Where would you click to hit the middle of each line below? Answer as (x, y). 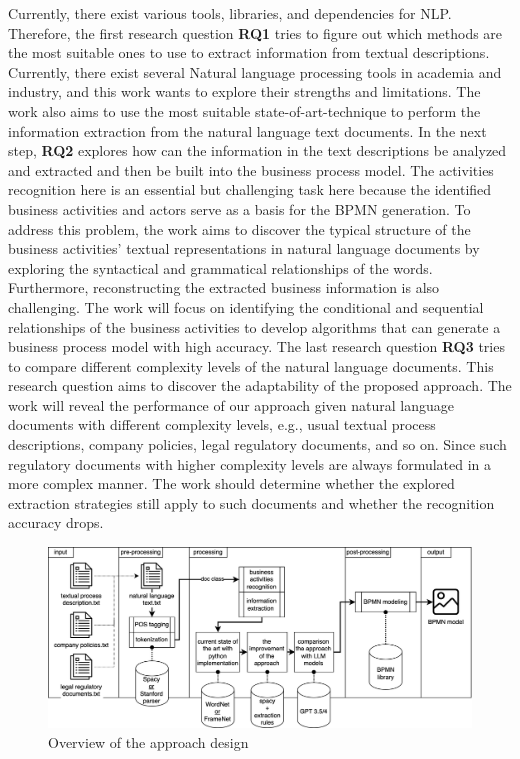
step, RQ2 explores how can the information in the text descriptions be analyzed (257, 150)
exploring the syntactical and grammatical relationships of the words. (220, 267)
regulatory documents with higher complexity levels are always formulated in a (250, 463)
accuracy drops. (56, 522)
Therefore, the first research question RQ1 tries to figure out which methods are (255, 32)
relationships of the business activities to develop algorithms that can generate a (254, 326)
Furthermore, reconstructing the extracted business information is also (224, 287)
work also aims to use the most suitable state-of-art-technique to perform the (244, 110)
